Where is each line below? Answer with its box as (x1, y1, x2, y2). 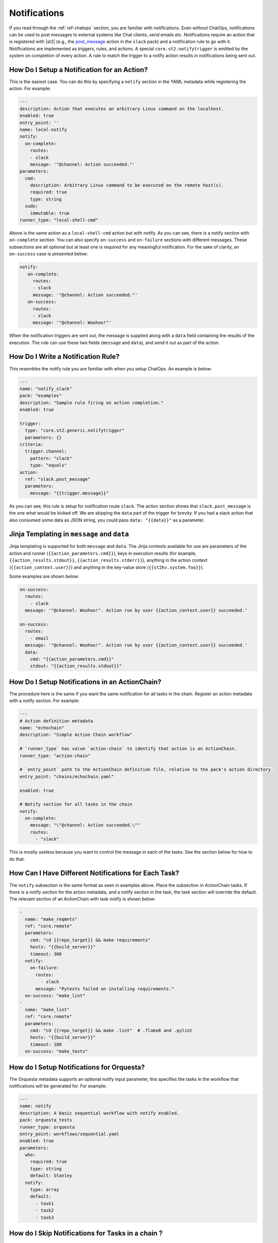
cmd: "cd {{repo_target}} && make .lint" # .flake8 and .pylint (30, 1027, 193, 1033)
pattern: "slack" (30, 455, 72, 461)
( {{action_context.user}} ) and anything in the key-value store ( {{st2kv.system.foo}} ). (9, 564, 204, 570)
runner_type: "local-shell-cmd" (19, 217, 99, 223)
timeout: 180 (30, 1042, 62, 1047)
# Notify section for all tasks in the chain (19, 801, 133, 807)
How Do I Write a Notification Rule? (9, 353, 120, 361)
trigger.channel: (25, 448, 67, 454)
